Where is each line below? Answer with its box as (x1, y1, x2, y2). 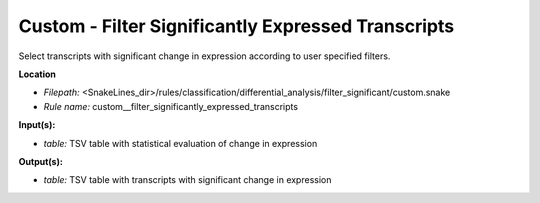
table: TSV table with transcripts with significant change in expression (43, 174, 332, 186)
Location (18, 68, 57, 80)
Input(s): (18, 119, 56, 131)
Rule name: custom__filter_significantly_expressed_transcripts (43, 100, 299, 112)
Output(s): (18, 155, 64, 167)
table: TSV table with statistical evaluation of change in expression (43, 137, 318, 149)
